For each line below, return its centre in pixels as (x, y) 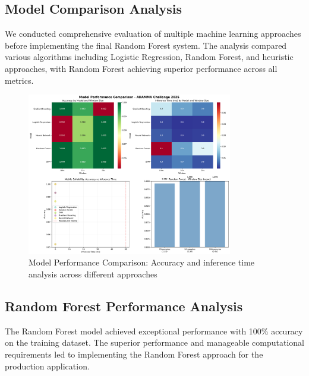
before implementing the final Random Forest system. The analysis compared (146, 45)
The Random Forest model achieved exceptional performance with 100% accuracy (154, 331)
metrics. (19, 80)
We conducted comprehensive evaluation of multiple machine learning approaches (153, 34)
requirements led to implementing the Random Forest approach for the (134, 354)
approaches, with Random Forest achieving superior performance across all (141, 68)
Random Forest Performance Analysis (124, 306)
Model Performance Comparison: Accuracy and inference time (142, 262)
